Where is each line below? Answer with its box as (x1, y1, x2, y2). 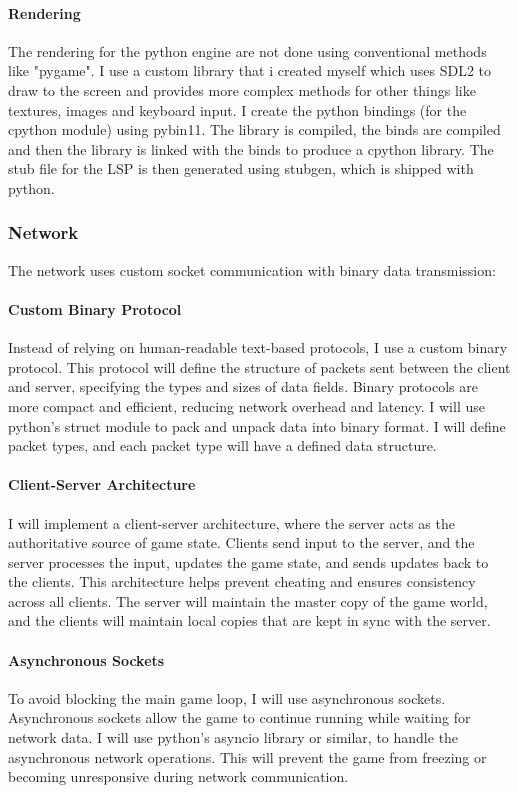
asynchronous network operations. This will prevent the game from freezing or (8, 746, 487, 767)
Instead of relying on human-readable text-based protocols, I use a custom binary (8, 337, 508, 358)
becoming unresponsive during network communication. (8, 766, 349, 787)
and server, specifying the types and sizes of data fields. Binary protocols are (8, 376, 478, 397)
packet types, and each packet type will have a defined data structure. (8, 435, 437, 456)
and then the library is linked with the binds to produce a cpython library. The (8, 138, 494, 159)
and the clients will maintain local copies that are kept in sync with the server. (8, 610, 491, 631)
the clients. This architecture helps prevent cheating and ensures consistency (8, 571, 476, 592)
